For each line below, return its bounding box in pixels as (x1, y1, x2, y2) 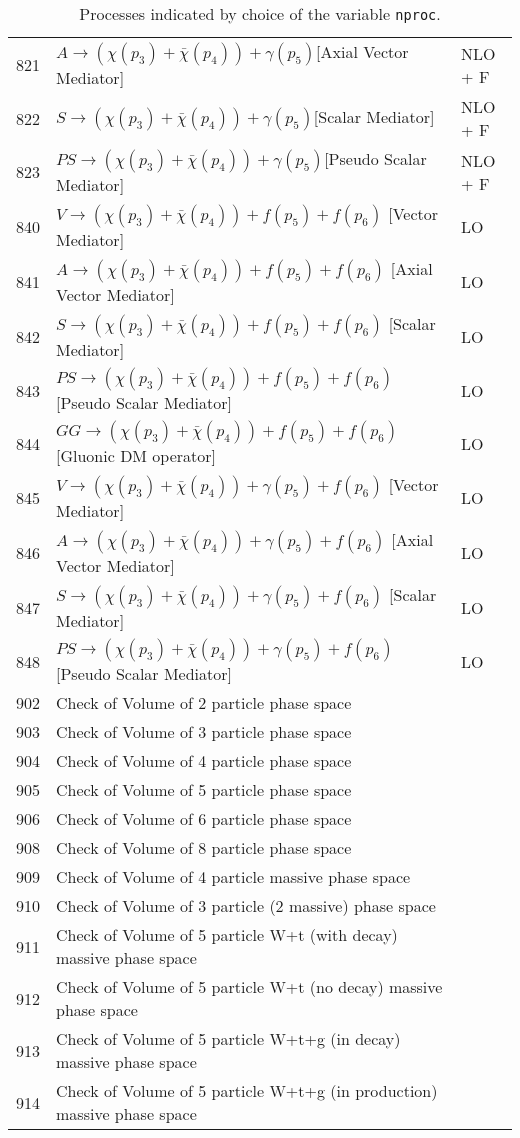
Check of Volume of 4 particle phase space (56, 749, 352, 772)
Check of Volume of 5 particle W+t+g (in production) (56, 1079, 438, 1102)
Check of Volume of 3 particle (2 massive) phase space (56, 894, 436, 917)
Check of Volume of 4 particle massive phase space (56, 865, 411, 888)
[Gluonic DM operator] (56, 444, 217, 467)
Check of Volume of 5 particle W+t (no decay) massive (56, 975, 443, 998)
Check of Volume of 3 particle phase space (56, 720, 352, 743)
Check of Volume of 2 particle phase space (56, 691, 352, 714)
